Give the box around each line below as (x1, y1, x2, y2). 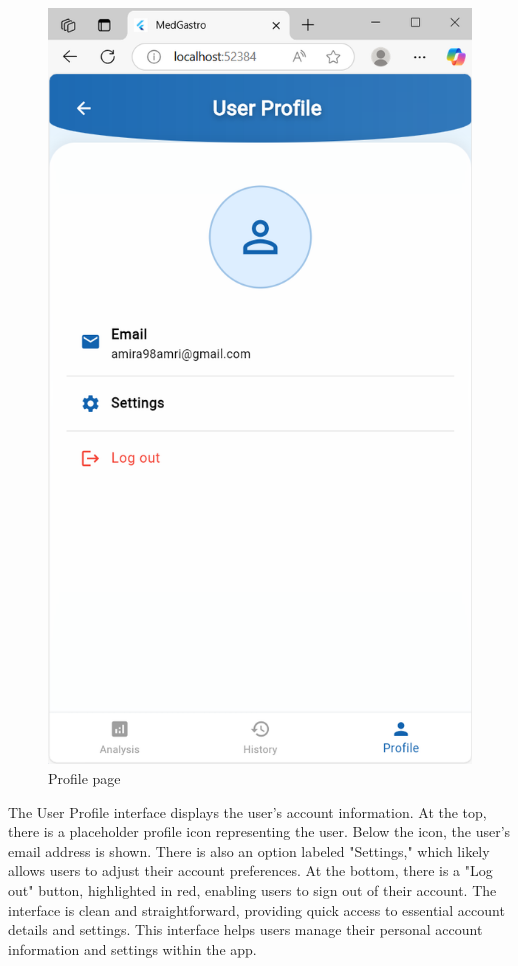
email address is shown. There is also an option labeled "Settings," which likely (8, 840, 490, 861)
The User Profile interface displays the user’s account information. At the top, (8, 801, 487, 822)
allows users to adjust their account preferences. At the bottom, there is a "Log (8, 860, 493, 881)
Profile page (48, 767, 121, 788)
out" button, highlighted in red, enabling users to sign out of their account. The (8, 879, 497, 900)
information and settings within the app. (8, 938, 257, 959)
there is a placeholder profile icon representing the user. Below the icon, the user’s (8, 821, 511, 842)
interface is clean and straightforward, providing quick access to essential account (8, 899, 505, 920)
